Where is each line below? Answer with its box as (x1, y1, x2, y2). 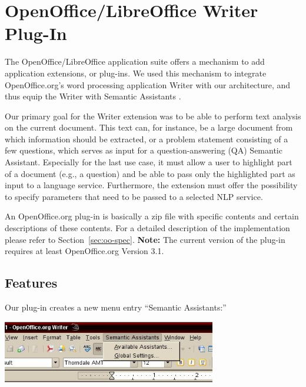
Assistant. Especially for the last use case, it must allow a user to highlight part (5, 156, 292, 168)
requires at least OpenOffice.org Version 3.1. (5, 245, 164, 257)
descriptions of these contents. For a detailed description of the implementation (5, 222, 290, 234)
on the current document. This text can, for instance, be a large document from (5, 121, 293, 134)
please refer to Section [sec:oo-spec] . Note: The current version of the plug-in (5, 233, 285, 245)
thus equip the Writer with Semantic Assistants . (5, 90, 181, 102)
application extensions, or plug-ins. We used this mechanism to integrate (5, 66, 267, 79)
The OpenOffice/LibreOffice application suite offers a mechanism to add (5, 55, 265, 68)
